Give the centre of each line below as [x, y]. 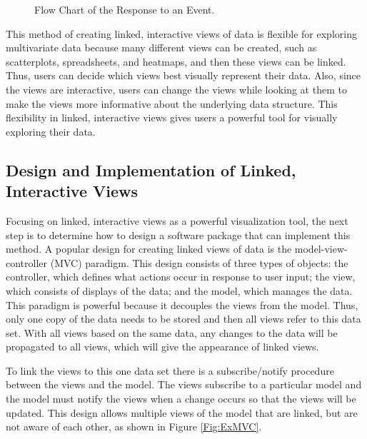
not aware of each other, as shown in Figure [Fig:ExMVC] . [134, 427]
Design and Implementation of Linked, [151, 170]
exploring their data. [51, 131]
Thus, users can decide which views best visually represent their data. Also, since [183, 75]
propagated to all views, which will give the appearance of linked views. [162, 347]
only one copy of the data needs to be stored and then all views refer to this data [183, 319]
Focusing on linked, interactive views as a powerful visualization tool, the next [177, 220]
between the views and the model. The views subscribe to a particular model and [184, 384]
